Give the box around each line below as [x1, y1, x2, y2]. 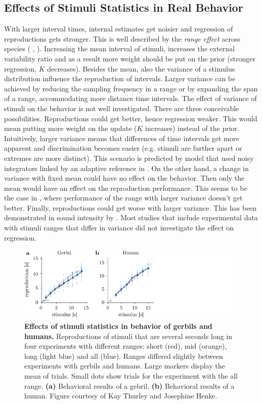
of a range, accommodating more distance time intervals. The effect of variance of [4, 93, 257, 104]
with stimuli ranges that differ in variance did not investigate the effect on [4, 222, 234, 233]
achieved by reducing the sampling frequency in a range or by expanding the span [4, 83, 258, 93]
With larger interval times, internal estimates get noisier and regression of [4, 23, 233, 34]
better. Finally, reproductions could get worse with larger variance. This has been [4, 202, 257, 213]
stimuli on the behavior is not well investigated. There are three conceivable [4, 103, 239, 113]
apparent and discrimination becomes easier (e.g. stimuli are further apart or [4, 143, 242, 153]
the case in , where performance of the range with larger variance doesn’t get [4, 192, 243, 203]
